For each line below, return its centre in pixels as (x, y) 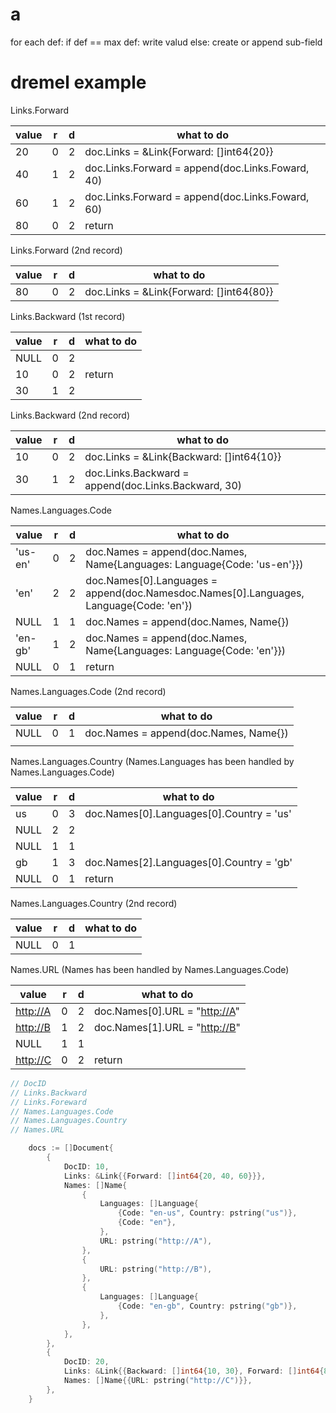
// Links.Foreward (48, 1102)
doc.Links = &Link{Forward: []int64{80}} (179, 291)
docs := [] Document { (71, 1148)
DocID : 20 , (86, 1362)
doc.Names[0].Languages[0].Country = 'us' (188, 813)
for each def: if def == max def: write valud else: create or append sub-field (166, 42)
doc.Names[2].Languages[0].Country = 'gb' (188, 862)
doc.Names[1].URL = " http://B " (167, 1027)
